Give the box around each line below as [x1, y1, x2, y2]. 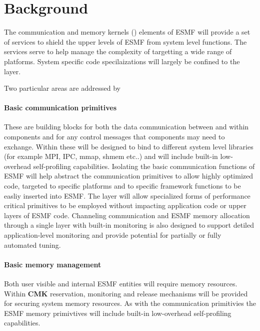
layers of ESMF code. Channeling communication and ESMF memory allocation [4, 210, 250, 220]
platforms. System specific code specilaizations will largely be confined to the [4, 56, 240, 66]
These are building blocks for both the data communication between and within [4, 121, 249, 132]
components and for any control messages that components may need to [4, 131, 225, 142]
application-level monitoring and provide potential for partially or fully [4, 230, 221, 240]
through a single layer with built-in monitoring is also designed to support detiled [4, 220, 254, 230]
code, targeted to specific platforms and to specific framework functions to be [4, 181, 241, 191]
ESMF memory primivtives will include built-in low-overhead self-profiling [4, 307, 231, 318]
